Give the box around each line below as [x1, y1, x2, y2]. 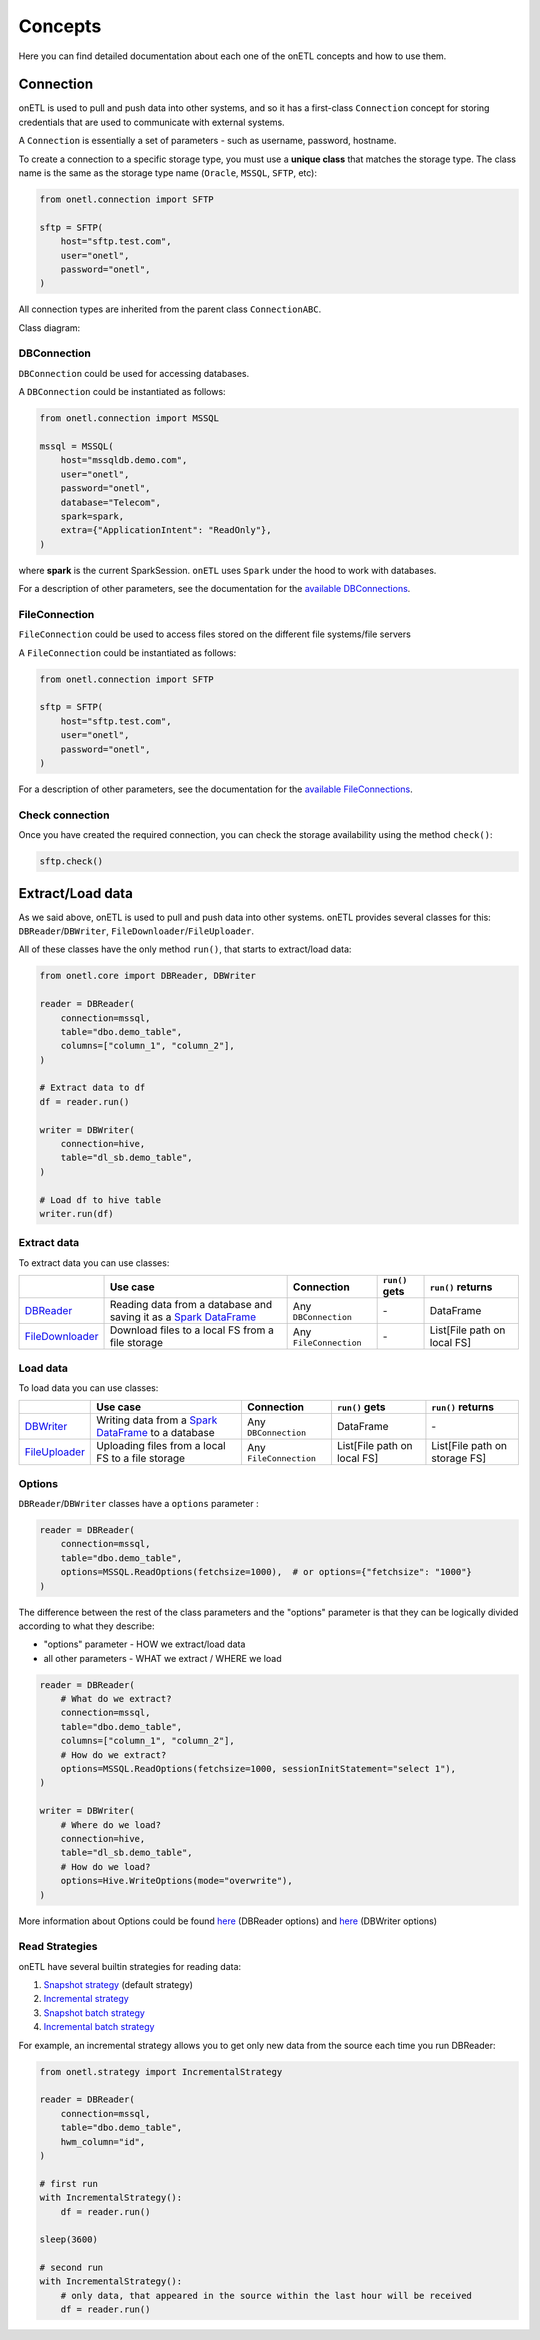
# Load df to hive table [39, 1194, 162, 1205]
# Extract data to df [39, 1082, 146, 1094]
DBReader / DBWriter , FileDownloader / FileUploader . [18, 925, 255, 937]
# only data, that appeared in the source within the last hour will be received [60, 2290, 472, 2301]
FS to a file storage [96, 1451, 185, 1465]
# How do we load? [60, 1861, 151, 1872]
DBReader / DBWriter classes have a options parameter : [18, 1498, 259, 1510]
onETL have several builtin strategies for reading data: [18, 1960, 242, 1972]
